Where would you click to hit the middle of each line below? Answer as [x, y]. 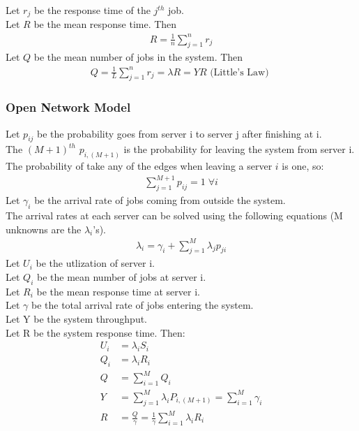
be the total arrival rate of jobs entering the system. [143, 305]
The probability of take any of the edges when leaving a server [139, 166]
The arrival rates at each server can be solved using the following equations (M [174, 215]
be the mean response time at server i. [118, 291]
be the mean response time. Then [105, 24]
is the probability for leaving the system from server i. [239, 149]
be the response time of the [92, 10]
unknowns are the [44, 229]
